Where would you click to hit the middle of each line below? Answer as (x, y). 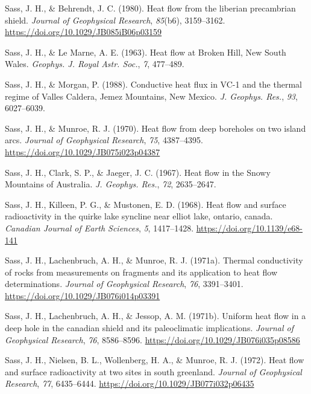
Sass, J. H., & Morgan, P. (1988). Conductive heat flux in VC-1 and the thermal (153, 84)
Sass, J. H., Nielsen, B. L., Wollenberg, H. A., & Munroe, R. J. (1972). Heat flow (155, 360)
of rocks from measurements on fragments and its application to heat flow (141, 272)
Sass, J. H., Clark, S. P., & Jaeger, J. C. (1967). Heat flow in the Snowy (138, 172)
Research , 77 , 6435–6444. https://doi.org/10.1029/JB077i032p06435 (130, 383)
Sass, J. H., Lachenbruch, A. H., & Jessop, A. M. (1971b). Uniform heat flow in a (155, 316)
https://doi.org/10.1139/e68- (250, 228)
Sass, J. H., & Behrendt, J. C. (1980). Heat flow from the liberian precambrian (150, 8)
